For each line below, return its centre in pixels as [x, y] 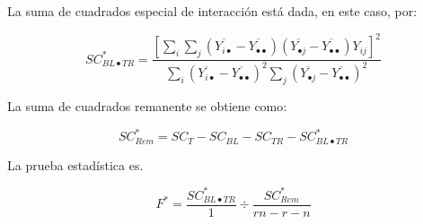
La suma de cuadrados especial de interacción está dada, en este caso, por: [212, 11]
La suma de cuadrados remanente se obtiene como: [147, 106]
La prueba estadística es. [75, 164]
